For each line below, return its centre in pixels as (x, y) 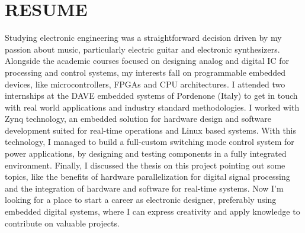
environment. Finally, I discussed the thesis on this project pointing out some (145, 165)
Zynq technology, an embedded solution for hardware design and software (138, 119)
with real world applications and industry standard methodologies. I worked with (152, 107)
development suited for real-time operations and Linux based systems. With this (151, 130)
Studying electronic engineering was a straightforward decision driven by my (143, 38)
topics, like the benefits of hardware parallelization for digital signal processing (147, 177)
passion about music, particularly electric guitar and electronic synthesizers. (142, 49)
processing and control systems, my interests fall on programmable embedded (145, 72)
